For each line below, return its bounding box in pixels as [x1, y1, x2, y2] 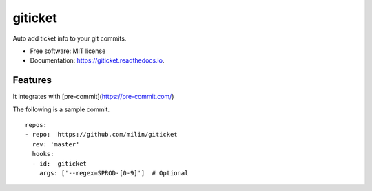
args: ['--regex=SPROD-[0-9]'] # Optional [39, 169, 189, 177]
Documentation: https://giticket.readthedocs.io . [30, 56, 165, 65]
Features [12, 74, 52, 86]
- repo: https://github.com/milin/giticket [25, 131, 178, 139]
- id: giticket [32, 159, 87, 168]
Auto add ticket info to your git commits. [12, 34, 127, 43]
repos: [25, 121, 48, 129]
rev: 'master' [32, 140, 80, 148]
